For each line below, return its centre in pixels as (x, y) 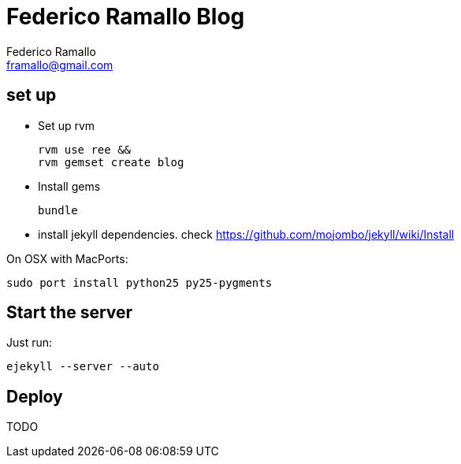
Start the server (70, 313)
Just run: (30, 343)
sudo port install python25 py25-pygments (139, 282)
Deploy (35, 396)
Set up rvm (67, 125)
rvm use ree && (85, 149)
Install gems (69, 186)
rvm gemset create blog (111, 162)
